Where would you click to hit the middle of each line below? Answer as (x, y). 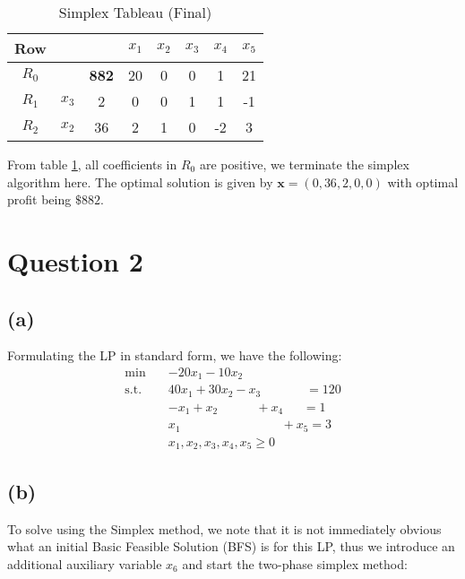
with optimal (423, 181)
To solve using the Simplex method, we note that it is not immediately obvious (224, 528)
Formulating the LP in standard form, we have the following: (175, 355)
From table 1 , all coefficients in (92, 164)
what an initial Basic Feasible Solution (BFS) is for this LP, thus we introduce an (231, 546)
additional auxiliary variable (85, 563)
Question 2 (75, 260)
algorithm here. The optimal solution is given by (140, 181)
